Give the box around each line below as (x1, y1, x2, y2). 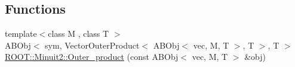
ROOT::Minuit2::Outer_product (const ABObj (5, 50, 179, 63)
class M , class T (48, 27, 109, 40)
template (5, 27, 37, 40)
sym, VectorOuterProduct (45, 39, 140, 51)
